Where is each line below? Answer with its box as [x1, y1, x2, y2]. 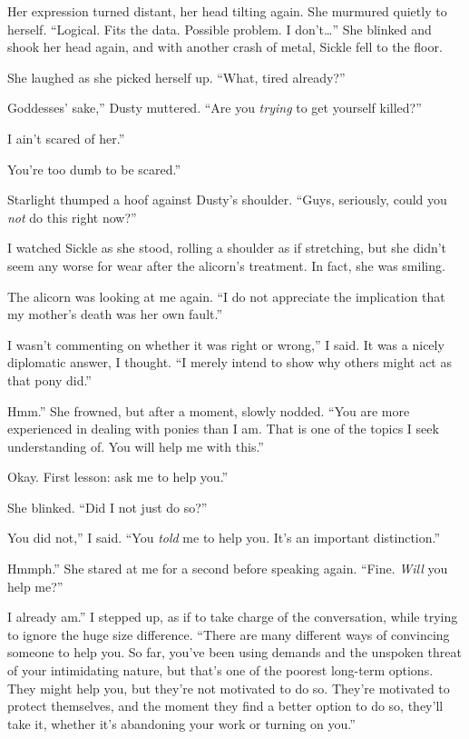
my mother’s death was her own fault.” [7, 305, 223, 324]
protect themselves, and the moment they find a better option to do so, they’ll [7, 696, 444, 715]
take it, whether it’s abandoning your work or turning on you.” [7, 714, 356, 733]
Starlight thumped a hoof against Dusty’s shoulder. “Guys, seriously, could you [7, 190, 447, 209]
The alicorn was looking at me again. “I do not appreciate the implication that [7, 286, 445, 305]
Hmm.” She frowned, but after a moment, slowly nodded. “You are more [7, 401, 410, 420]
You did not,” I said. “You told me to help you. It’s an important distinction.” [7, 528, 441, 547]
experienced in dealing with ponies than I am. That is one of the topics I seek [7, 419, 439, 438]
